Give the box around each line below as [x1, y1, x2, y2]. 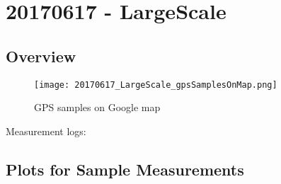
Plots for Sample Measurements [6, 158, 244, 180]
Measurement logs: [6, 123, 86, 138]
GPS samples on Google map [34, 100, 161, 115]
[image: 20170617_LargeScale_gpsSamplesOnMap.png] [34, 79, 277, 90]
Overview [6, 45, 76, 67]
